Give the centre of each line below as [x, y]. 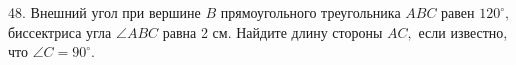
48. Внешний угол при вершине [104, 12]
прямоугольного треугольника [310, 12]
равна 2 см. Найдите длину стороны [272, 31]
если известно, [463, 31]
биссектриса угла [60, 31]
